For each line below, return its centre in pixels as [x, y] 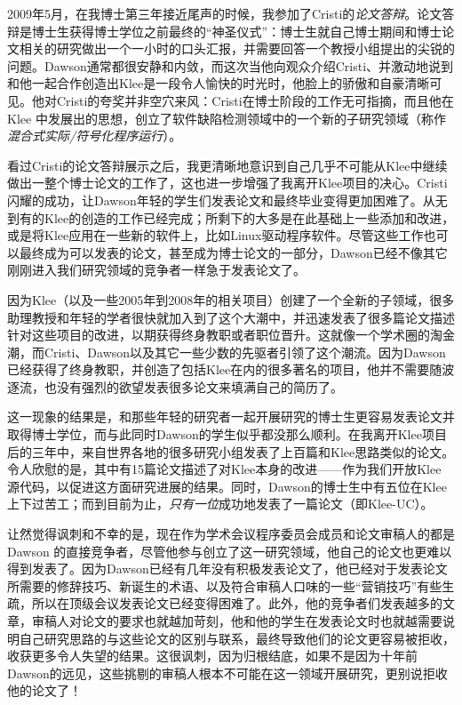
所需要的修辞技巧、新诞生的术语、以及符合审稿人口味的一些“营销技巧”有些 [225, 585]
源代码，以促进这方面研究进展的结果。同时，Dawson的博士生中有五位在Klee [227, 486]
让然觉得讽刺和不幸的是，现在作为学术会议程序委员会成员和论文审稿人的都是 [231, 534]
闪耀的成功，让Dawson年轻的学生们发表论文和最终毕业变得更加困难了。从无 [227, 200]
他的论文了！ [44, 690]
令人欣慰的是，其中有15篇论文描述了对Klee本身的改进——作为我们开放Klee [224, 469]
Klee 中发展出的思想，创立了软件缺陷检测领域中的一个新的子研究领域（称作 [227, 118]
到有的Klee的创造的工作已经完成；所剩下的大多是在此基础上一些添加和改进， [231, 217]
